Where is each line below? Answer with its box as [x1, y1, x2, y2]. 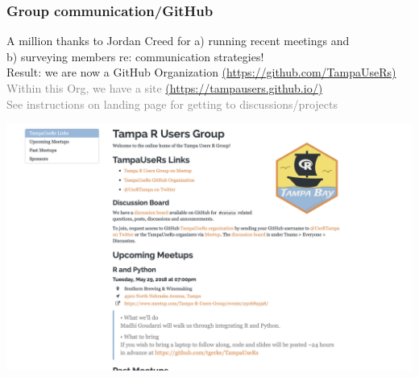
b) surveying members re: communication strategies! [6, 48, 264, 64]
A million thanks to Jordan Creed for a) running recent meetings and [6, 32, 350, 49]
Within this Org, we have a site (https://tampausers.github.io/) [6, 80, 323, 96]
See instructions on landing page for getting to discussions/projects [6, 95, 338, 112]
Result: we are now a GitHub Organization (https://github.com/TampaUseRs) [6, 64, 396, 81]
